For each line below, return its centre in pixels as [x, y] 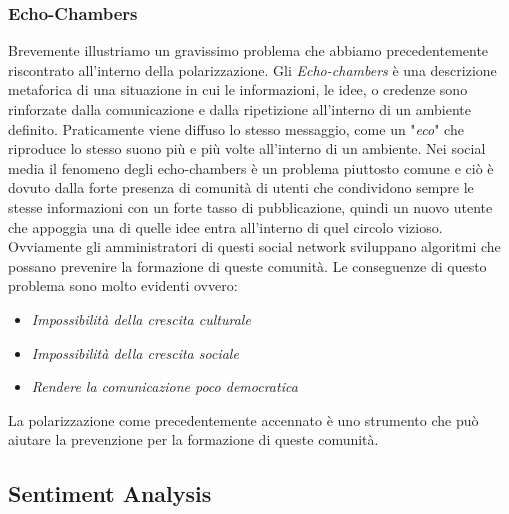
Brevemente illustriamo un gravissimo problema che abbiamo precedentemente [248, 50]
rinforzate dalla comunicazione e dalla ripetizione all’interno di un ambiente [239, 109]
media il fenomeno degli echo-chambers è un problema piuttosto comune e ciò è [251, 167]
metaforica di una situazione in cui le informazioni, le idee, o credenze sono [238, 89]
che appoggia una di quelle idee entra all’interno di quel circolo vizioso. [225, 226]
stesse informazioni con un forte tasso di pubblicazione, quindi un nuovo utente [250, 206]
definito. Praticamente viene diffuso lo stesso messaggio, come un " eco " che [236, 128]
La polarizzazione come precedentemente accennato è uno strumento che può [243, 419]
